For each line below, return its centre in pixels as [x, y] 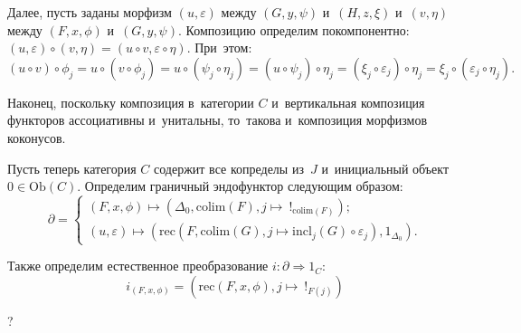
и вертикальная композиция [348, 102]
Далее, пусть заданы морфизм [90, 12]
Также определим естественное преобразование [138, 266]
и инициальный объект [385, 168]
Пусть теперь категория [72, 168]
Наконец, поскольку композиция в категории [131, 102]
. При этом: [219, 48]
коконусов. [37, 137]
